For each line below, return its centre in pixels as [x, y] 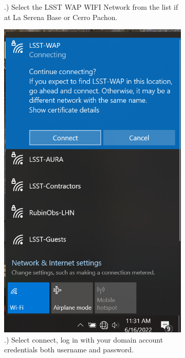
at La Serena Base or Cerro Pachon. [61, 17]
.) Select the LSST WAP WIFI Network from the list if [91, 7]
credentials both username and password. [69, 350]
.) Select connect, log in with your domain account [84, 339]
